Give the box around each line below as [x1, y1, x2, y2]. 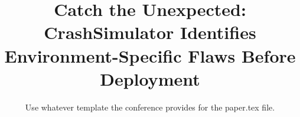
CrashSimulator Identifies [44, 20, 256, 44]
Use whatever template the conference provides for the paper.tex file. [25, 100, 275, 113]
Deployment [100, 66, 200, 90]
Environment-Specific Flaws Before [4, 43, 296, 67]
